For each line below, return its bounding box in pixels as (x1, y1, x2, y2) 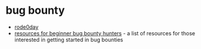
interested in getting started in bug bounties (14, 36, 123, 43)
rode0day (14, 23, 39, 30)
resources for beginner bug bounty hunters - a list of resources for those (14, 29, 196, 36)
